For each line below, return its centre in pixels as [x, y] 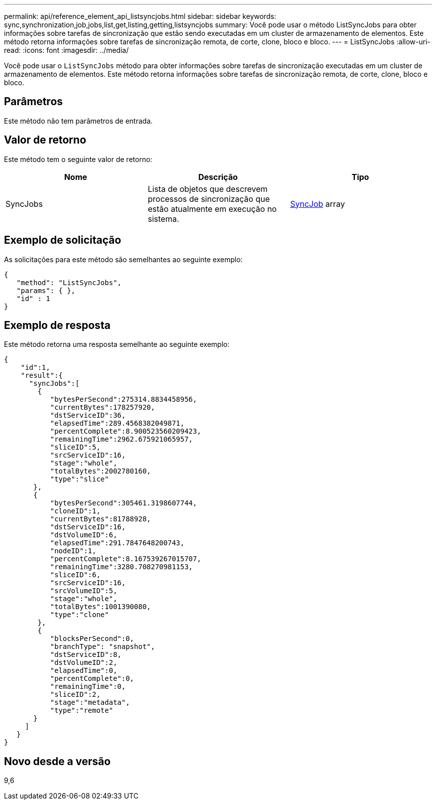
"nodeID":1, [73, 551]
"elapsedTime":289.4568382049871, [117, 423]
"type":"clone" [79, 615]
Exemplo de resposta [57, 325]
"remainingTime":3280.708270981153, [121, 567]
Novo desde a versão [57, 761]
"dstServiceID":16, [88, 527]
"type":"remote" [82, 711]
